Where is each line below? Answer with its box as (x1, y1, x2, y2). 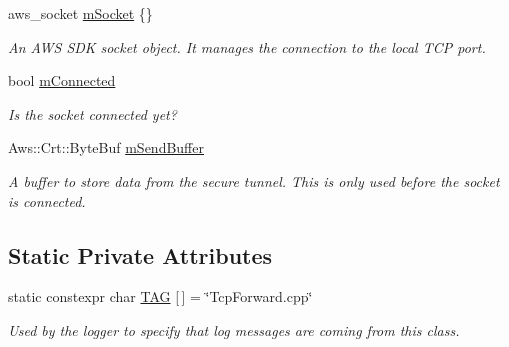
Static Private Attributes (8, 239, 273, 270)
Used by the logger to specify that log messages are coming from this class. (8, 319, 460, 340)
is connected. (8, 190, 86, 211)
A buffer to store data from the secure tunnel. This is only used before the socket (8, 170, 500, 191)
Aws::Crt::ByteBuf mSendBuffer (8, 137, 204, 158)
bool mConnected (8, 70, 116, 91)
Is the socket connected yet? (8, 103, 177, 124)
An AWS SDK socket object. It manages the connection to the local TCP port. (8, 36, 486, 57)
